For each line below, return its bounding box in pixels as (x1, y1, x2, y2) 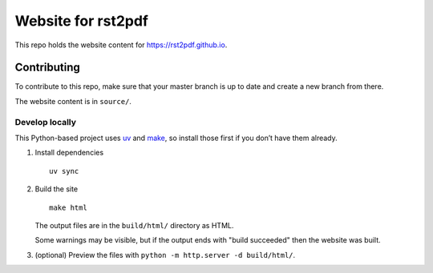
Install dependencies (34, 148, 104, 158)
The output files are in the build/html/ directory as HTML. (34, 220, 234, 230)
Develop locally (14, 116, 76, 127)
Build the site (34, 184, 79, 194)
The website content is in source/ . (14, 96, 132, 106)
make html (49, 203, 87, 212)
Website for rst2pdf (14, 12, 148, 30)
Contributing (14, 61, 80, 74)
